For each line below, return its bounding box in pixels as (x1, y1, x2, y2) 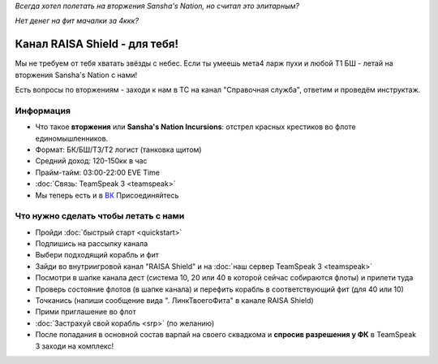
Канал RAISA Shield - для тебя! (15, 37, 178, 51)
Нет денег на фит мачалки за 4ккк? (15, 16, 140, 26)
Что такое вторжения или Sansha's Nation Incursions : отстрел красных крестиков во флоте (35, 122, 356, 132)
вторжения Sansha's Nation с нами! (15, 70, 138, 80)
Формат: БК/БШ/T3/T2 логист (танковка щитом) (35, 145, 202, 154)
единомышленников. (35, 133, 109, 143)
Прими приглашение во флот (35, 307, 137, 317)
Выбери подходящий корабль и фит (35, 250, 160, 260)
